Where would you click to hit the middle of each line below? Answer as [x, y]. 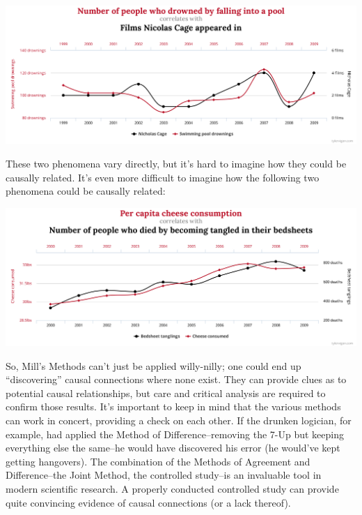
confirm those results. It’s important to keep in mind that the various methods [173, 406]
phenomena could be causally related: [86, 191]
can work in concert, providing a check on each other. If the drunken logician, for [179, 420]
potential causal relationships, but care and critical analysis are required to [166, 393]
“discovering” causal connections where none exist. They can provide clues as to [176, 379]
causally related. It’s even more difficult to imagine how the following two [163, 177]
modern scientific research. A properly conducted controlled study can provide [172, 488]
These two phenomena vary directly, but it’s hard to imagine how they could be [176, 163]
